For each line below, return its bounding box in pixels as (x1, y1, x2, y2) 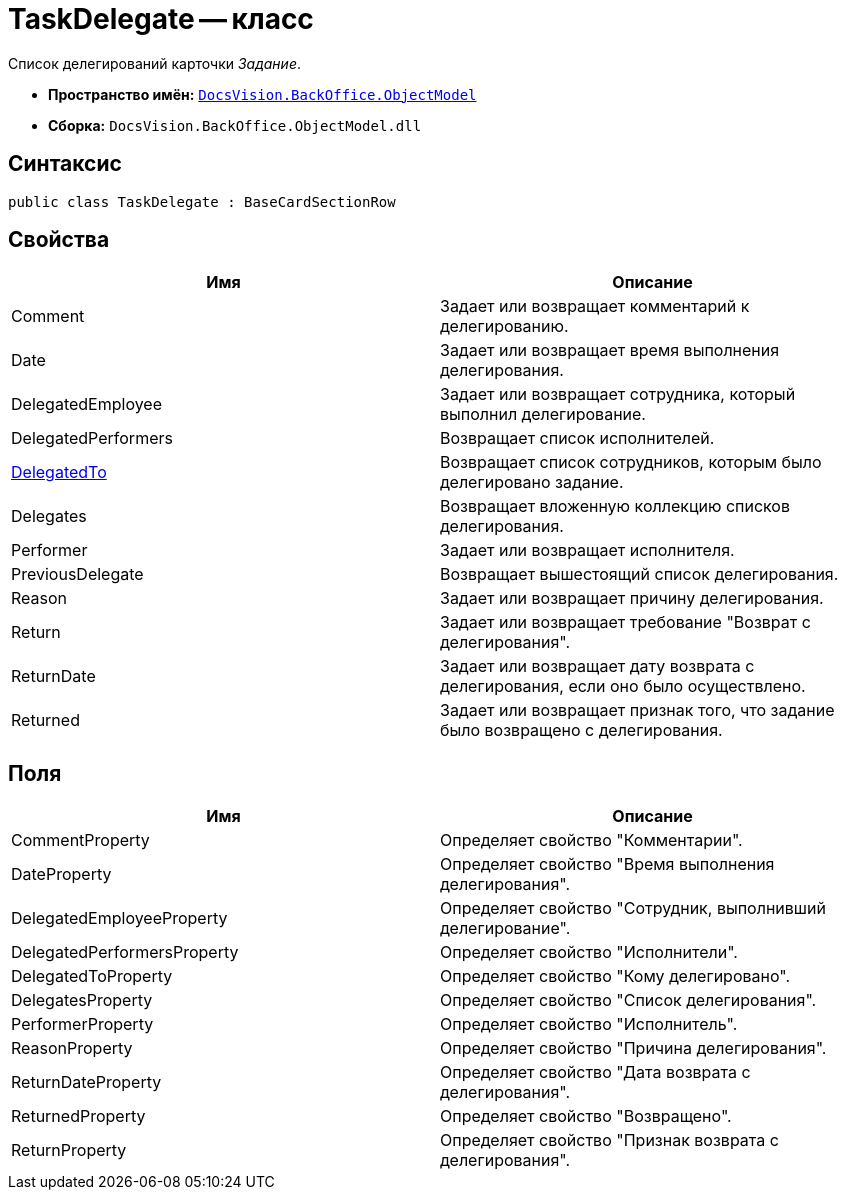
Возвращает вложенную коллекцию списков (440, 496, 790, 517)
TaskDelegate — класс (8, 2, 314, 36)
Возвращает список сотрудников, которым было (440, 452, 822, 473)
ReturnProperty (11, 1140, 127, 1161)
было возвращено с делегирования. (440, 720, 723, 741)
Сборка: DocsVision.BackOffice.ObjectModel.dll (48, 116, 422, 134)
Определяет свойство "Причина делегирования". (440, 1038, 827, 1059)
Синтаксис (8, 151, 122, 177)
